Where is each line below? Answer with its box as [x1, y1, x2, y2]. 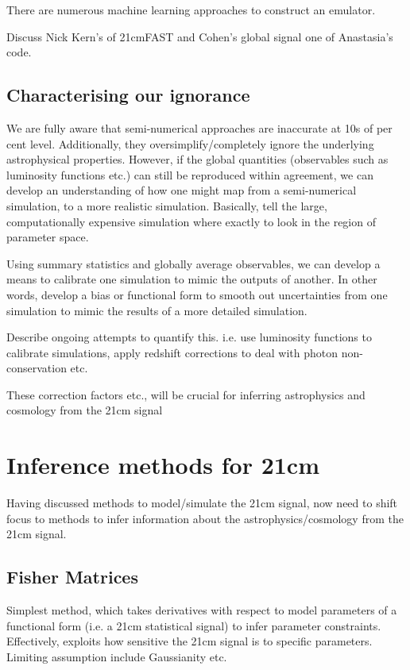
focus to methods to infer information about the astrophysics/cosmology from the [6, 510, 404, 526]
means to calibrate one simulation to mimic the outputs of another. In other [6, 271, 377, 287]
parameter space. [6, 229, 89, 245]
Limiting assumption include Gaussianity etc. [6, 648, 227, 664]
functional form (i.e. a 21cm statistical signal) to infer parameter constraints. [6, 617, 381, 633]
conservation [6, 360, 67, 376]
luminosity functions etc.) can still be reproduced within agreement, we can [6, 166, 373, 183]
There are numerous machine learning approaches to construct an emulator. [6, 2, 376, 17]
